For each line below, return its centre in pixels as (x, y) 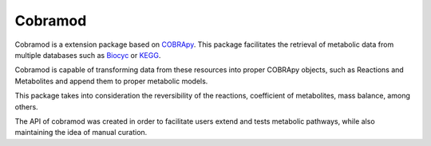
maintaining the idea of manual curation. (81, 133)
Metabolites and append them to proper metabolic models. (111, 81)
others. (27, 106)
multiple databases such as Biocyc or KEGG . (88, 55)
